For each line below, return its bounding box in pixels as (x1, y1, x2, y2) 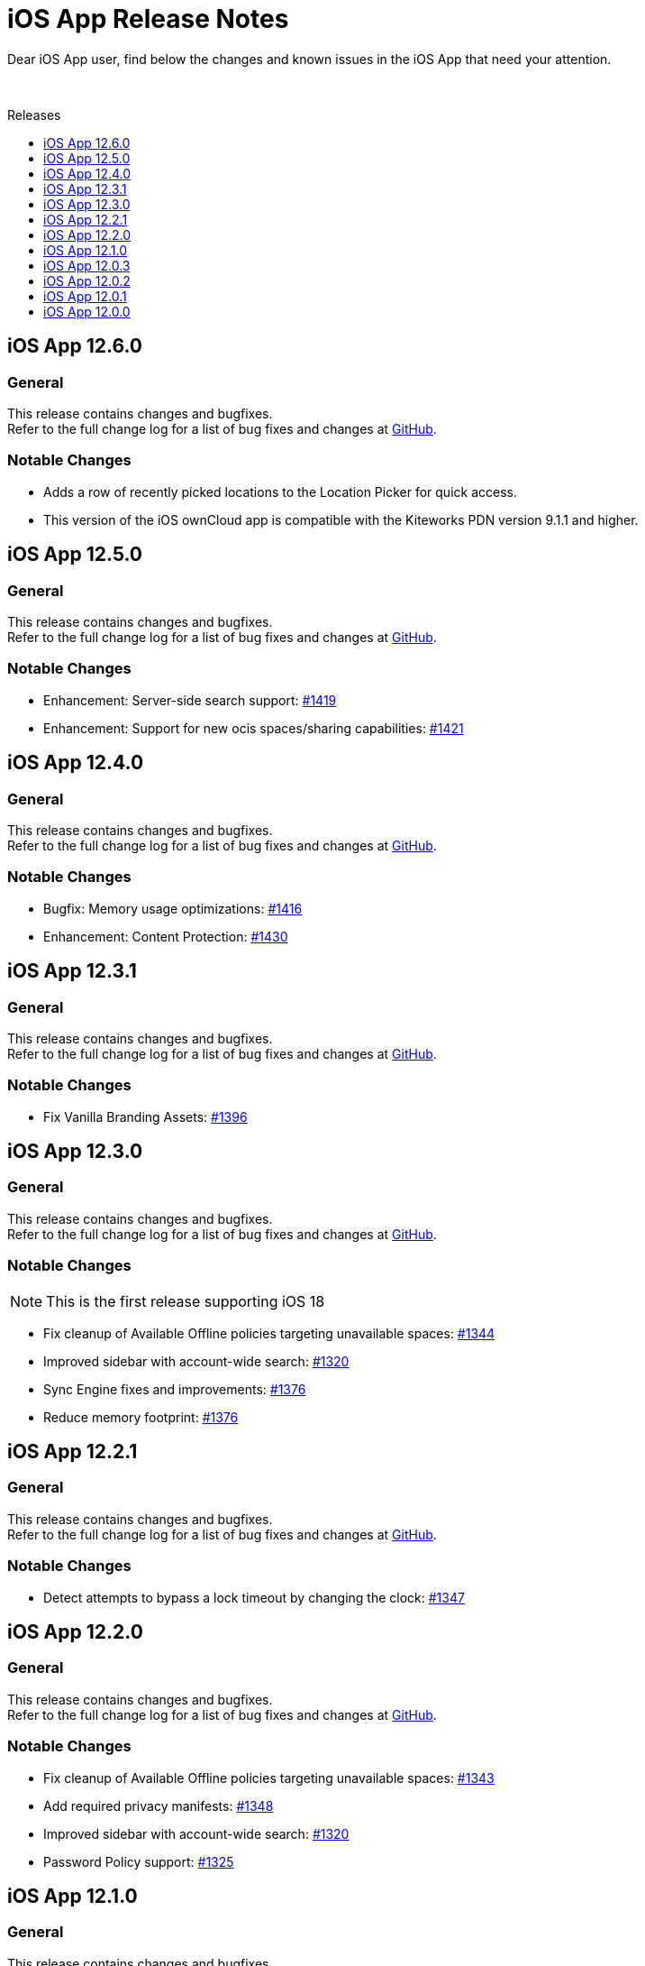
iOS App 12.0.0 (43, 303, 131, 319)
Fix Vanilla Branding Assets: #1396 (43, 1108, 248, 1125)
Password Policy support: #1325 (43, 1853, 234, 1870)
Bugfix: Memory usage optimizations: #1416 (43, 900, 303, 916)
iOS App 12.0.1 (43, 288, 127, 304)
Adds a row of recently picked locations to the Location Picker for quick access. (43, 483, 517, 500)
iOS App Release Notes (7, 4, 289, 34)
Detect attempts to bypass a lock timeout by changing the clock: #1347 (43, 1589, 465, 1605)
